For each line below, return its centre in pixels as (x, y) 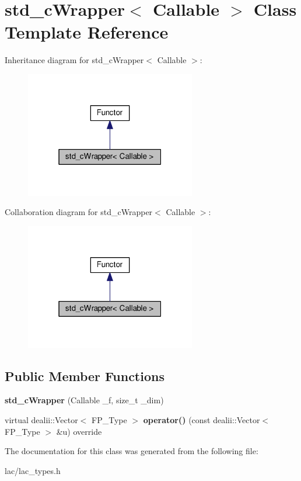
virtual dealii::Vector (41, 420)
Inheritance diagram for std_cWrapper (74, 60)
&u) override (79, 431)
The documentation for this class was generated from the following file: (132, 451)
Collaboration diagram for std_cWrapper (79, 212)
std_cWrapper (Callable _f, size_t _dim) (84, 400)
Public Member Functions (85, 376)
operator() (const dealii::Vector (202, 420)
